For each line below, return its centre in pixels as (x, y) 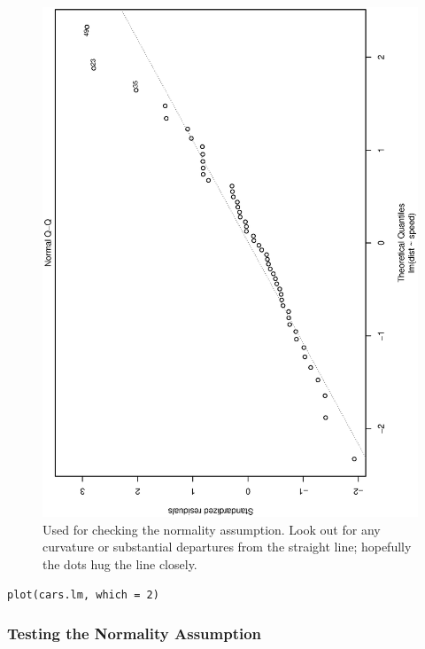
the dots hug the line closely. (120, 564)
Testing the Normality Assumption (135, 633)
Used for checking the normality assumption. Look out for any (212, 529)
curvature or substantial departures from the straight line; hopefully (227, 547)
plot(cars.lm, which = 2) (83, 594)
